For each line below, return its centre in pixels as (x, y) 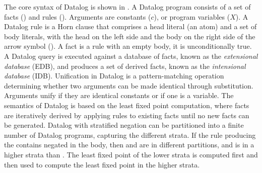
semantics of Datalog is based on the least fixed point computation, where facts (127, 105)
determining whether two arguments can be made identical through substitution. (129, 85)
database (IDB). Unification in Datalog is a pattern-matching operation (114, 76)
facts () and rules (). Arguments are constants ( (78, 16)
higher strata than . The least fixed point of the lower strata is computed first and (131, 154)
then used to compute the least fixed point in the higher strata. (102, 164)
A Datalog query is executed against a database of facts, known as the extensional (131, 56)
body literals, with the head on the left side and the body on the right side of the (130, 36)
